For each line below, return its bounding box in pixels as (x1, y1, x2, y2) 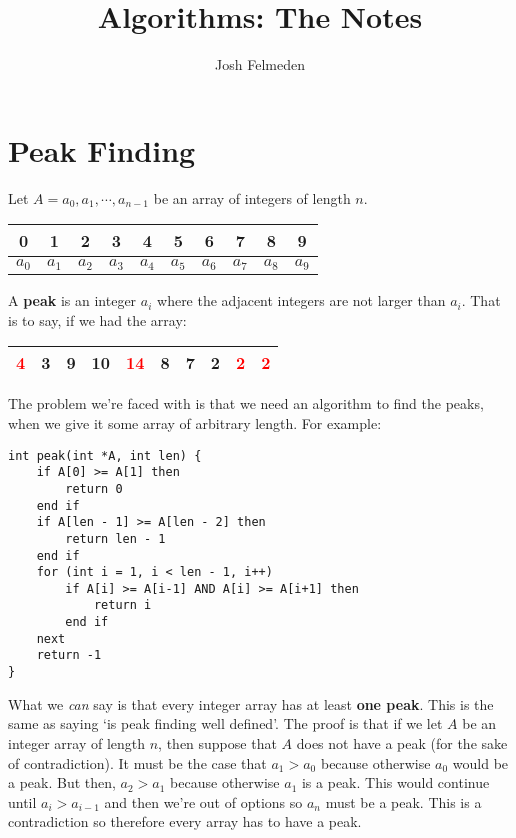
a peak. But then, (8, 772, 116, 793)
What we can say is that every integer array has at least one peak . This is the (8, 693, 494, 714)
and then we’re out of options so (104, 791, 303, 812)
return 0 (65, 481, 123, 496)
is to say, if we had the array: (8, 309, 187, 330)
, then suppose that (158, 732, 277, 753)
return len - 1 (65, 531, 166, 546)
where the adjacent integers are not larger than (157, 290, 446, 311)
